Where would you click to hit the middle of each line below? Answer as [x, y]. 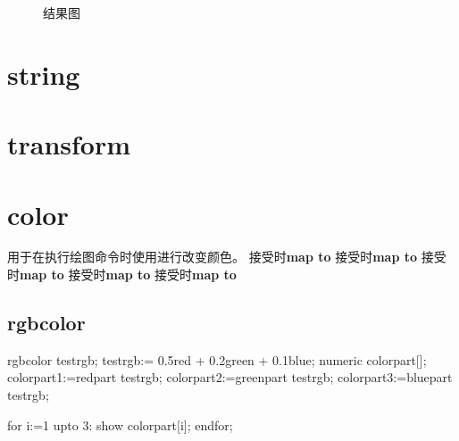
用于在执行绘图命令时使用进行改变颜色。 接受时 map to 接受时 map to [213, 257]
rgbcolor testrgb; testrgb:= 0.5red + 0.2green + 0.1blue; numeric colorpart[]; [217, 359]
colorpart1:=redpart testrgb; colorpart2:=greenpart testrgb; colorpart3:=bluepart [230, 377]
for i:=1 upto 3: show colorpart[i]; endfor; [120, 424]
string [44, 74]
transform [69, 144]
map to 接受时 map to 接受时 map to [128, 275]
